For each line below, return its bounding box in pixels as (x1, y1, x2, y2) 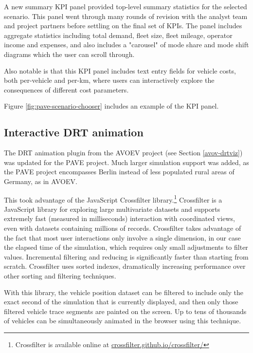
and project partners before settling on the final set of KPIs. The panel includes (4, 20, 242, 31)
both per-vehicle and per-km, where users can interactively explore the (4, 75, 215, 85)
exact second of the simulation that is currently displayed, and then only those (4, 297, 238, 307)
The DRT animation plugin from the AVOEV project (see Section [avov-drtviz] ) (4, 148, 243, 158)
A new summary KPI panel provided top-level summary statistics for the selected (4, 1, 247, 11)
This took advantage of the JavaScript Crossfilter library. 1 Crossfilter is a (4, 193, 222, 204)
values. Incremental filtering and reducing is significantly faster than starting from (4, 251, 249, 261)
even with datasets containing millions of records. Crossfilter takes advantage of (4, 223, 241, 233)
